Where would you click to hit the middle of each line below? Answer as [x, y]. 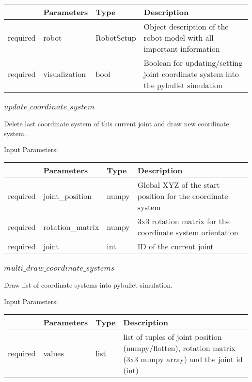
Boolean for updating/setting [193, 63]
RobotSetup [116, 38]
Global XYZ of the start [179, 185]
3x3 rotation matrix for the [183, 221]
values [54, 353]
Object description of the [186, 26]
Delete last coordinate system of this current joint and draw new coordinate [117, 124]
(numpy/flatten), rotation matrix [179, 348]
